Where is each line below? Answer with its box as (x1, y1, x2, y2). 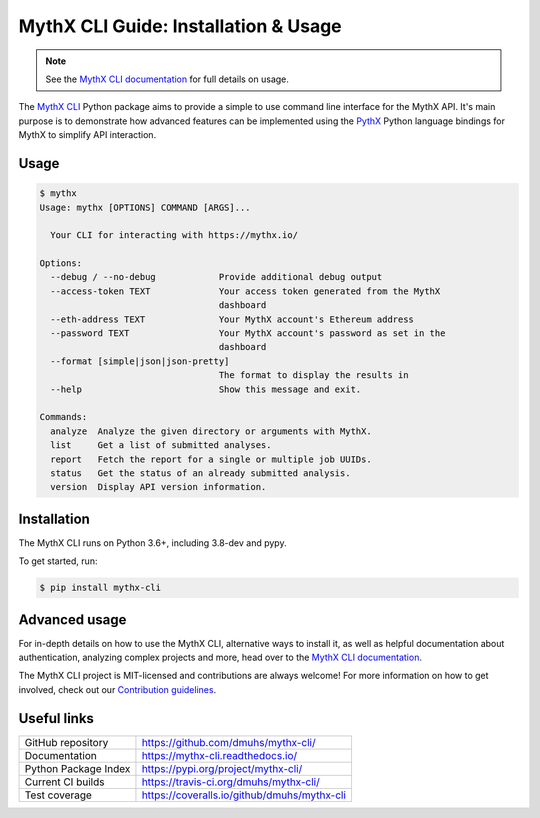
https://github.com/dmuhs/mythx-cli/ (141, 735, 317, 749)
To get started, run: (18, 555, 98, 567)
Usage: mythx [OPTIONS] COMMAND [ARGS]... (39, 201, 251, 213)
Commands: (39, 411, 88, 423)
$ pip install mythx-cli (39, 582, 162, 594)
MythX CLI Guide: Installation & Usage (18, 15, 342, 37)
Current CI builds (24, 775, 105, 789)
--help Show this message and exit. (50, 383, 362, 395)
